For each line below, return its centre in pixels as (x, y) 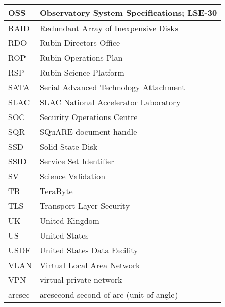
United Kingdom (70, 220)
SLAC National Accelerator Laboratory (110, 102)
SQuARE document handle (89, 132)
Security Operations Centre (89, 117)
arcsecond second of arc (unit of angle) (109, 294)
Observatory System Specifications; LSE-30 (129, 13)
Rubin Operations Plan (81, 57)
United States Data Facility (89, 250)
